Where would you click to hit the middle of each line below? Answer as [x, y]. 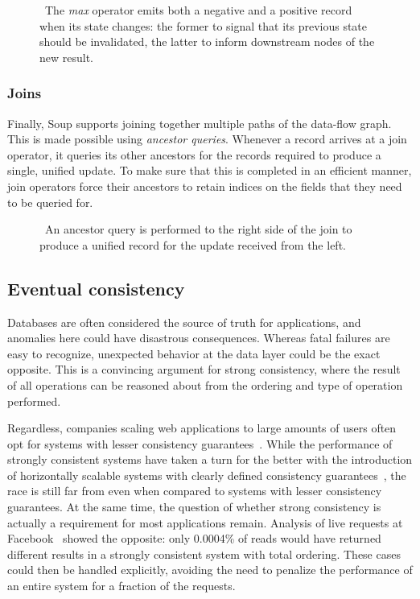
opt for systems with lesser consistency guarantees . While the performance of [200, 443]
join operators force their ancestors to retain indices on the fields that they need [205, 186]
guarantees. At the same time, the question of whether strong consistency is [194, 507]
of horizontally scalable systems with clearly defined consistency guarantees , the [207, 475]
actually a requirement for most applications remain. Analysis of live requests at [205, 522]
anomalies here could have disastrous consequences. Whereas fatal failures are [199, 338]
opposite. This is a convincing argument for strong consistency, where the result [204, 369]
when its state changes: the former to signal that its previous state [204, 25]
